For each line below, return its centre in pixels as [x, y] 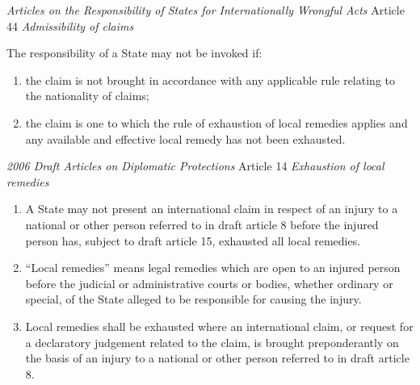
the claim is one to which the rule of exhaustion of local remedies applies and [216, 122]
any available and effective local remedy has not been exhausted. [185, 138]
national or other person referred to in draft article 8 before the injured [202, 224]
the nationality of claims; [87, 96]
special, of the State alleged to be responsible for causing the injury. [193, 299]
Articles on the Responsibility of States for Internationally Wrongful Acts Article [206, 10]
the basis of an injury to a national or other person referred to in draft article [217, 358]
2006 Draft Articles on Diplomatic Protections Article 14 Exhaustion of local [195, 166]
